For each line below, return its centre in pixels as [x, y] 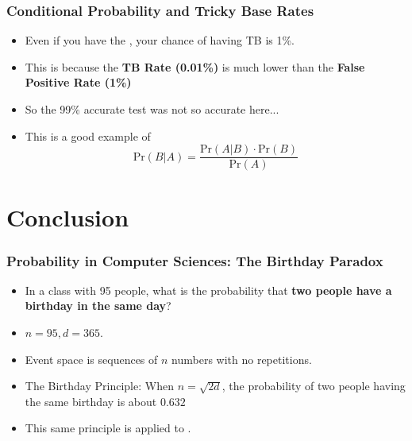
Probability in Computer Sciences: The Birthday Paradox [195, 260]
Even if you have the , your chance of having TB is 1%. [160, 40]
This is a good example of [88, 135]
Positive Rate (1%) [78, 82]
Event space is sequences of [91, 359]
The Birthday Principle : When [99, 386]
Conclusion [68, 217]
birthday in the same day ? [98, 306]
